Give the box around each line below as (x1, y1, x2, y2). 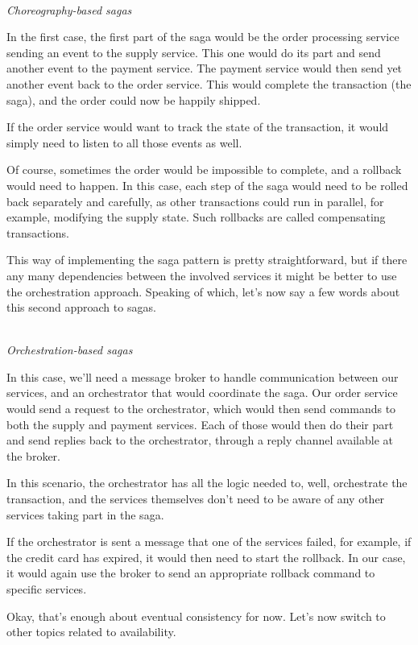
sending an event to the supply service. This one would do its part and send (6, 43, 381, 60)
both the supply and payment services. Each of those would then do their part (6, 416, 394, 432)
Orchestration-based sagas (6, 341, 133, 358)
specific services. (6, 581, 87, 597)
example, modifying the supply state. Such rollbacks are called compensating (6, 209, 386, 225)
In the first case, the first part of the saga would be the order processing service (6, 28, 399, 45)
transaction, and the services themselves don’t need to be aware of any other (6, 490, 385, 507)
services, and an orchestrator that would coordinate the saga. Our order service (6, 384, 398, 401)
